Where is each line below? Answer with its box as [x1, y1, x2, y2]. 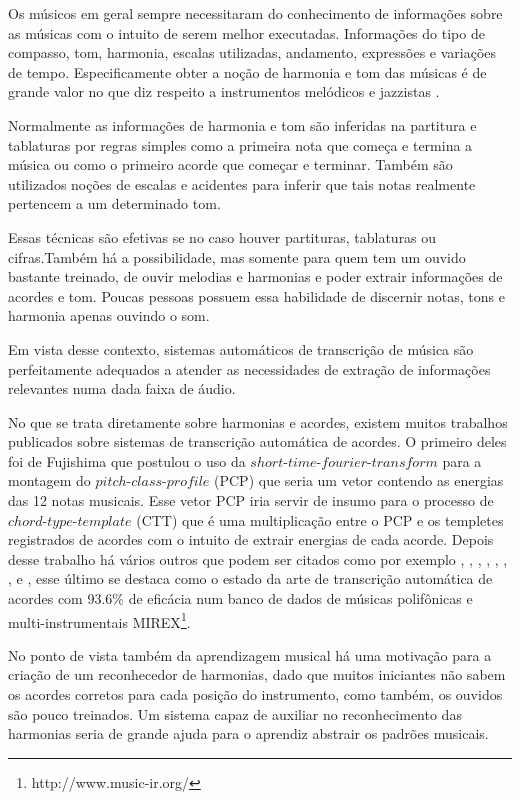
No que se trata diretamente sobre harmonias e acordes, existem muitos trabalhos [8, 411, 508, 432]
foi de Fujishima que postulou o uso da [8, 450, 246, 471]
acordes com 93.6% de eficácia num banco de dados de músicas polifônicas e [8, 588, 473, 609]
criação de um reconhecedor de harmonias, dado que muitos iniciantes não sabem [8, 664, 506, 685]
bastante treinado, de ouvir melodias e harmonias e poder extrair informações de [8, 266, 503, 287]
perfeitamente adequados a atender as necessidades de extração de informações [8, 358, 491, 379]
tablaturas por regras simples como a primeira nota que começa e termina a [8, 134, 473, 155]
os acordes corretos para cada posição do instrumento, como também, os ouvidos [8, 684, 503, 705]
